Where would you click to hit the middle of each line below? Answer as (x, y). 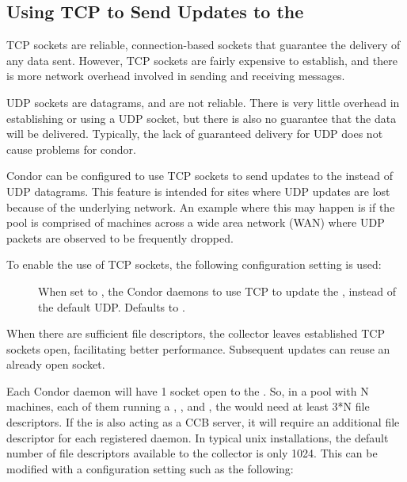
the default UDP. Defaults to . (112, 306)
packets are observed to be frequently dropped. (120, 237)
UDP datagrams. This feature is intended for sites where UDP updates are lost (198, 191)
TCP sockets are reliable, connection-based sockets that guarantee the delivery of (203, 45)
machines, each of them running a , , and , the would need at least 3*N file (188, 406)
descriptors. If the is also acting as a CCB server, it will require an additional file (203, 422)
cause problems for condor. (71, 149)
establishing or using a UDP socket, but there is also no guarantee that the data (202, 118)
